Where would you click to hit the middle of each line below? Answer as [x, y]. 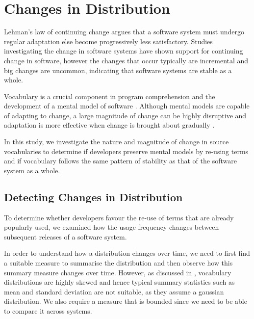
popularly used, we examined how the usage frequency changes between [112, 227]
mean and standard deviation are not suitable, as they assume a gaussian [114, 291]
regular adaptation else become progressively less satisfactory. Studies [108, 41]
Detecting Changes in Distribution [93, 197]
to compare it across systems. [48, 310]
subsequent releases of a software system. [65, 236]
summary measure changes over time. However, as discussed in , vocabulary [118, 272]
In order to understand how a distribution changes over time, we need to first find [127, 253]
